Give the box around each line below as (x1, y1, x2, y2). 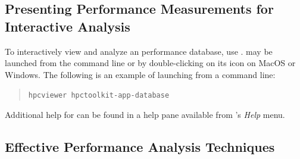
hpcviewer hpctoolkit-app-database (28, 91, 170, 100)
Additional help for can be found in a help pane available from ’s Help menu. (5, 108, 285, 121)
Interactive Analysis (5, 17, 130, 35)
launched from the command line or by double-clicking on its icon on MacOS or (5, 57, 296, 69)
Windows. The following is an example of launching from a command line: (5, 68, 276, 80)
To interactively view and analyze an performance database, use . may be (5, 45, 273, 57)
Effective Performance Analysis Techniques (5, 138, 275, 156)
